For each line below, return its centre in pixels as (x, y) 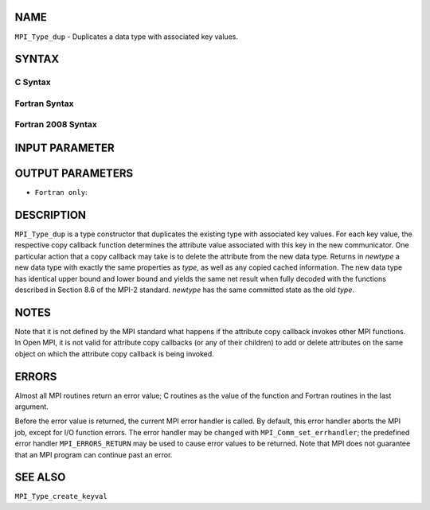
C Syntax (33, 82)
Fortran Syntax (44, 103)
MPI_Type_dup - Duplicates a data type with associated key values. (127, 37)
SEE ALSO (40, 477)
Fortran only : (61, 193)
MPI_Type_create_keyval (61, 496)
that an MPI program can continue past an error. (94, 454)
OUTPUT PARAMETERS (74, 174)
